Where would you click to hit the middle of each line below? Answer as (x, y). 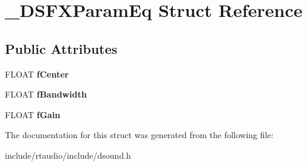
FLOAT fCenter (37, 74)
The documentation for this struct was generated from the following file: (139, 135)
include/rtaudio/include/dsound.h (68, 155)
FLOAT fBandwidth (46, 94)
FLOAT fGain (33, 114)
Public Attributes (61, 48)
